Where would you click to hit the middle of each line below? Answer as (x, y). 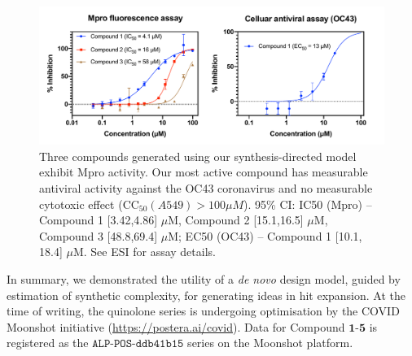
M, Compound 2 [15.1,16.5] (236, 220)
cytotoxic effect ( (81, 204)
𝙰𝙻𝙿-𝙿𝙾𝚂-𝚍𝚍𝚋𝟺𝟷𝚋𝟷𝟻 (138, 344)
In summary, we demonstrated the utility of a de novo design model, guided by (204, 278)
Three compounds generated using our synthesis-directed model (198, 156)
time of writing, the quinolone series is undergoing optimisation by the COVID (203, 311)
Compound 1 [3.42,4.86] (99, 220)
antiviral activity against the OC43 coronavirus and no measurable (206, 187)
